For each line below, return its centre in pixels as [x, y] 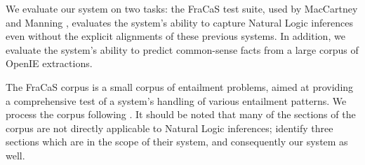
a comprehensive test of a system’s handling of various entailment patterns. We [176, 100]
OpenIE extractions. [49, 63]
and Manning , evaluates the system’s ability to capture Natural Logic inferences [179, 22]
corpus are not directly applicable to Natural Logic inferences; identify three [170, 128]
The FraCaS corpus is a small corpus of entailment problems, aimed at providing [180, 86]
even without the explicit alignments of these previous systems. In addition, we [175, 36]
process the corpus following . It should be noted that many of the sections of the [181, 114]
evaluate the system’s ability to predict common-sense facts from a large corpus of [182, 49]
